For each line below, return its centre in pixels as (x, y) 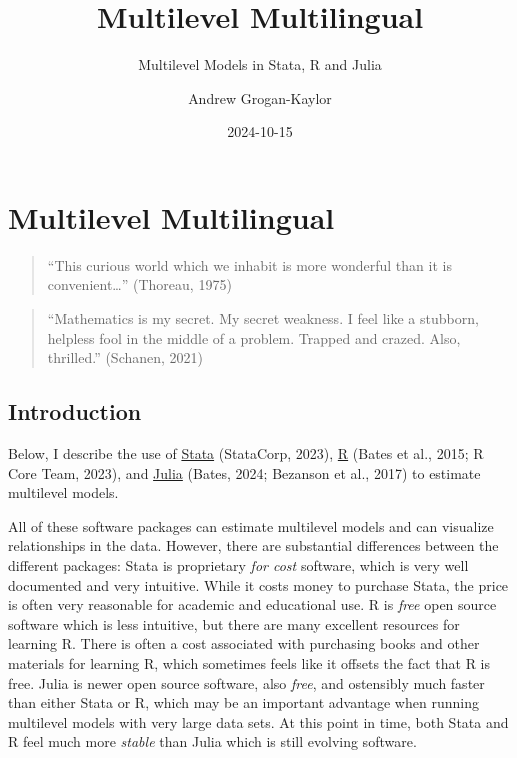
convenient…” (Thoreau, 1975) (139, 284)
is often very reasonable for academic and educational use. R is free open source (252, 604)
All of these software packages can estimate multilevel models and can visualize (251, 525)
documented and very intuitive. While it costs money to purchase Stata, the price (258, 584)
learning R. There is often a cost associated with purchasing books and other (244, 643)
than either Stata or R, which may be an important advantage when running (243, 702)
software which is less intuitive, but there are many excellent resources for (234, 623)
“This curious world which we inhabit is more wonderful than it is (249, 264)
